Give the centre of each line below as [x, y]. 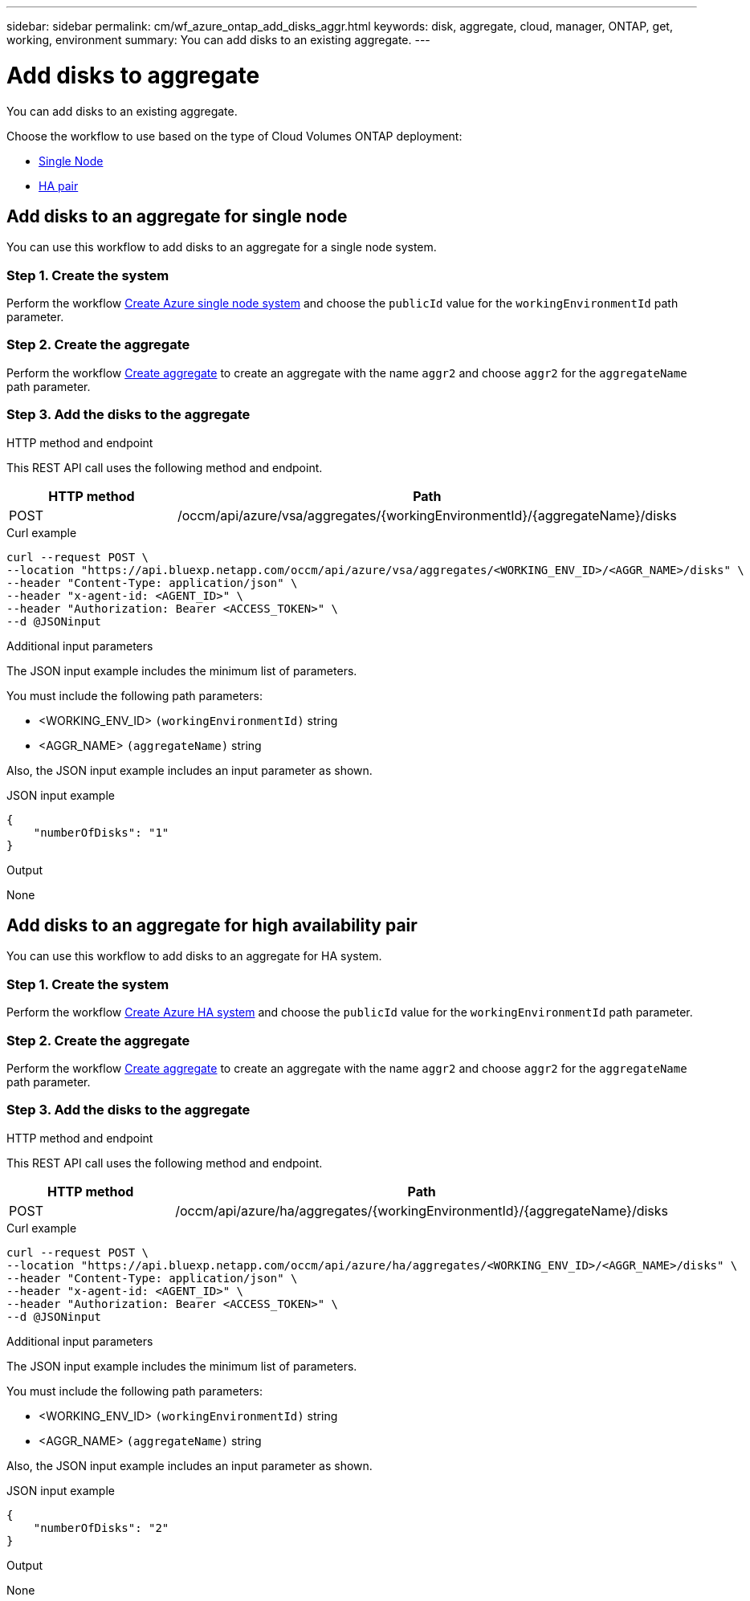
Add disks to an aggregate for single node [177, 216]
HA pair [59, 185]
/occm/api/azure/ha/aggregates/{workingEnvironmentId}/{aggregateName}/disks [422, 1210]
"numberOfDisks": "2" [101, 1528]
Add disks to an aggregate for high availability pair [212, 926]
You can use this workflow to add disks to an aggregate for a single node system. [222, 247]
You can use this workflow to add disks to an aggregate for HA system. [194, 956]
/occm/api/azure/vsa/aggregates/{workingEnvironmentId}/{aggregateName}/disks [427, 515]
